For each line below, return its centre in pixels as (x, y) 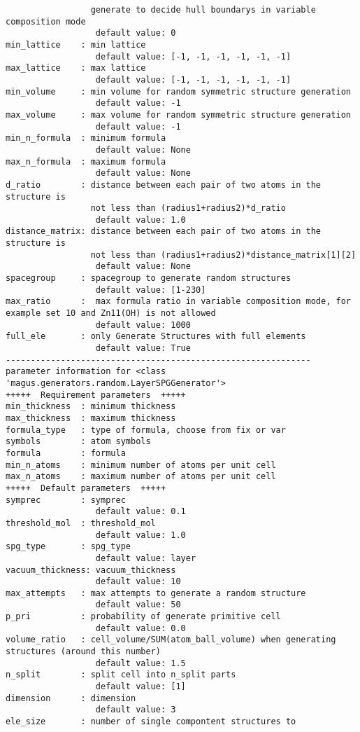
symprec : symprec (66, 500)
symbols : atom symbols (78, 442)
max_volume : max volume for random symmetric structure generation (178, 115)
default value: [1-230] (151, 290)
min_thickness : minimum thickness (91, 407)
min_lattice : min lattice (76, 44)
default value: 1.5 (141, 663)
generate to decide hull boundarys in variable (203, 10)
